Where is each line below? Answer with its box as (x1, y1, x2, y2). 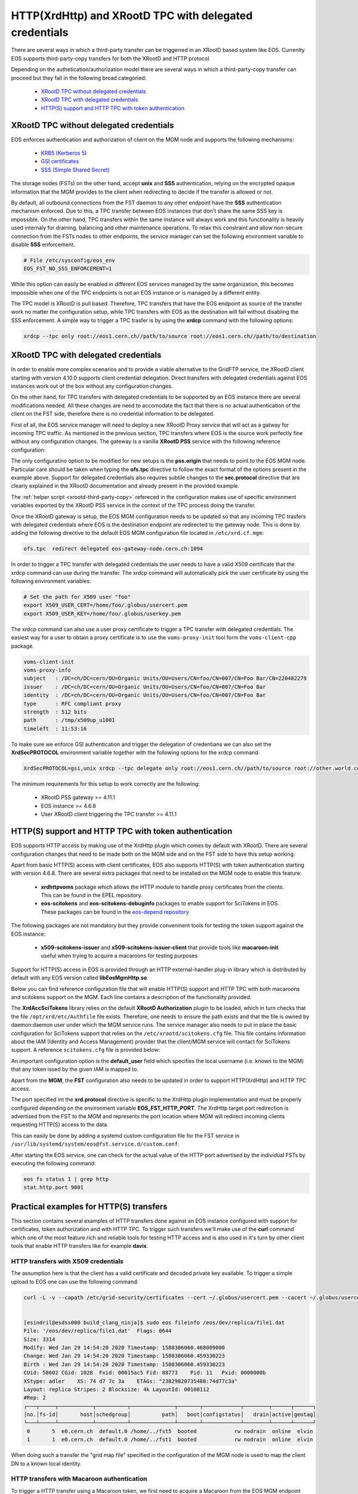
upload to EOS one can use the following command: (11, 1278, 139, 1285)
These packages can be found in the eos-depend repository (41, 908, 189, 916)
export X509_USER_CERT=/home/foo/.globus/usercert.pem (23, 602, 187, 609)
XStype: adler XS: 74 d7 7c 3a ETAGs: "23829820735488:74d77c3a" (23, 1377, 238, 1385)
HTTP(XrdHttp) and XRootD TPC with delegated (11, 9, 253, 22)
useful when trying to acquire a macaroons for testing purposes (41, 952, 198, 959)
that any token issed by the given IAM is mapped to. (11, 1066, 138, 1073)
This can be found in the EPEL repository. (41, 892, 143, 899)
